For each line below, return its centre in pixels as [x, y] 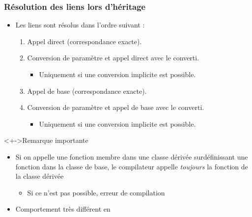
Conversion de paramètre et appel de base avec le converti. [116, 107]
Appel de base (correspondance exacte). [87, 91]
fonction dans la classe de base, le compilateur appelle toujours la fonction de [132, 166]
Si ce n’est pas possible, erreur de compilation [96, 192]
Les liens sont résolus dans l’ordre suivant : [80, 25]
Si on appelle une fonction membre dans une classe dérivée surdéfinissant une [132, 156]
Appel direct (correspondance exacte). [84, 41]
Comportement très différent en [63, 209]
